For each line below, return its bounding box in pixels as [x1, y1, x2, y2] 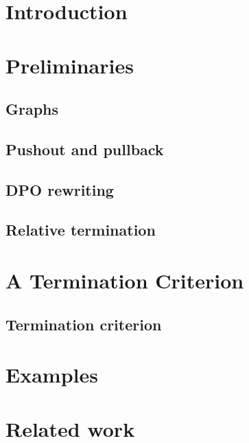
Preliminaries [5, 51, 134, 79]
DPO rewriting [5, 179, 114, 200]
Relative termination [5, 219, 156, 240]
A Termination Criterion [5, 266, 244, 295]
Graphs [5, 98, 59, 120]
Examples [5, 361, 98, 389]
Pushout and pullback [5, 138, 164, 159]
